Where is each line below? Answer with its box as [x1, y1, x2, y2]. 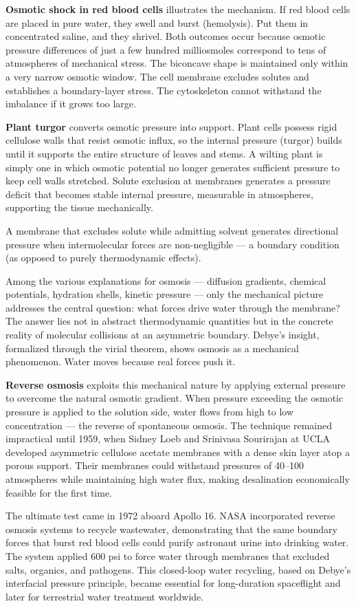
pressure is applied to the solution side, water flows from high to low [5, 404, 294, 419]
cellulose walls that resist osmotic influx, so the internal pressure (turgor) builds [5, 133, 342, 147]
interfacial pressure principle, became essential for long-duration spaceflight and [5, 576, 341, 590]
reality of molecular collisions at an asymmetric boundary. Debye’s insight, [5, 327, 320, 342]
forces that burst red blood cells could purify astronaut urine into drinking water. [5, 535, 349, 550]
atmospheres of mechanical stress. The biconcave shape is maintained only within [5, 56, 348, 70]
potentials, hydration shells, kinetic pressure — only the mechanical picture [5, 287, 324, 301]
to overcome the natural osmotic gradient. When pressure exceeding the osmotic [5, 391, 344, 405]
